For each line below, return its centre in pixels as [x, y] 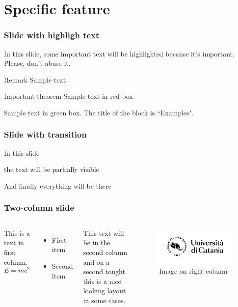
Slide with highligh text [52, 35]
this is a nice [102, 281]
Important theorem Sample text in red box [68, 96]
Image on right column [193, 271]
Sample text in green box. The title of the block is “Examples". [99, 112]
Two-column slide [39, 208]
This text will [104, 233]
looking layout [105, 291]
